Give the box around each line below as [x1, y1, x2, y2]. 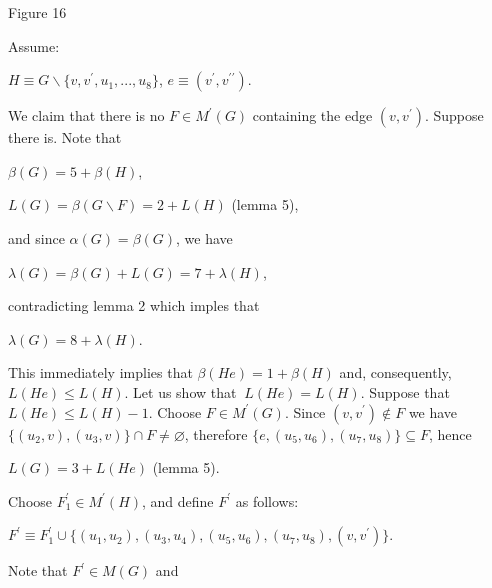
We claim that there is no [8, 105, 165, 126]
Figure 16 [8, 2, 67, 22]
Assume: [8, 35, 60, 56]
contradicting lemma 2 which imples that [8, 295, 260, 316]
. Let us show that [124, 381, 237, 402]
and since [8, 227, 65, 248]
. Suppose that [360, 381, 450, 402]
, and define [142, 490, 214, 511]
